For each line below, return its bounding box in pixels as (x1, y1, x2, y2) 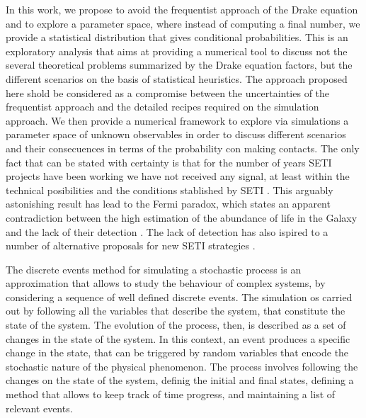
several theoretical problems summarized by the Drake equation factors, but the (6, 57, 353, 72)
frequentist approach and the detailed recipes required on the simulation (6, 99, 319, 114)
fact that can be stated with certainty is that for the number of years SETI (6, 154, 332, 169)
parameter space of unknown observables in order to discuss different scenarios (6, 127, 346, 142)
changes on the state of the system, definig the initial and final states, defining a (6, 373, 354, 388)
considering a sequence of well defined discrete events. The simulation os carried (6, 289, 353, 304)
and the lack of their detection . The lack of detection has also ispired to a (6, 224, 328, 239)
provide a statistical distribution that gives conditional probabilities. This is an (6, 30, 348, 45)
